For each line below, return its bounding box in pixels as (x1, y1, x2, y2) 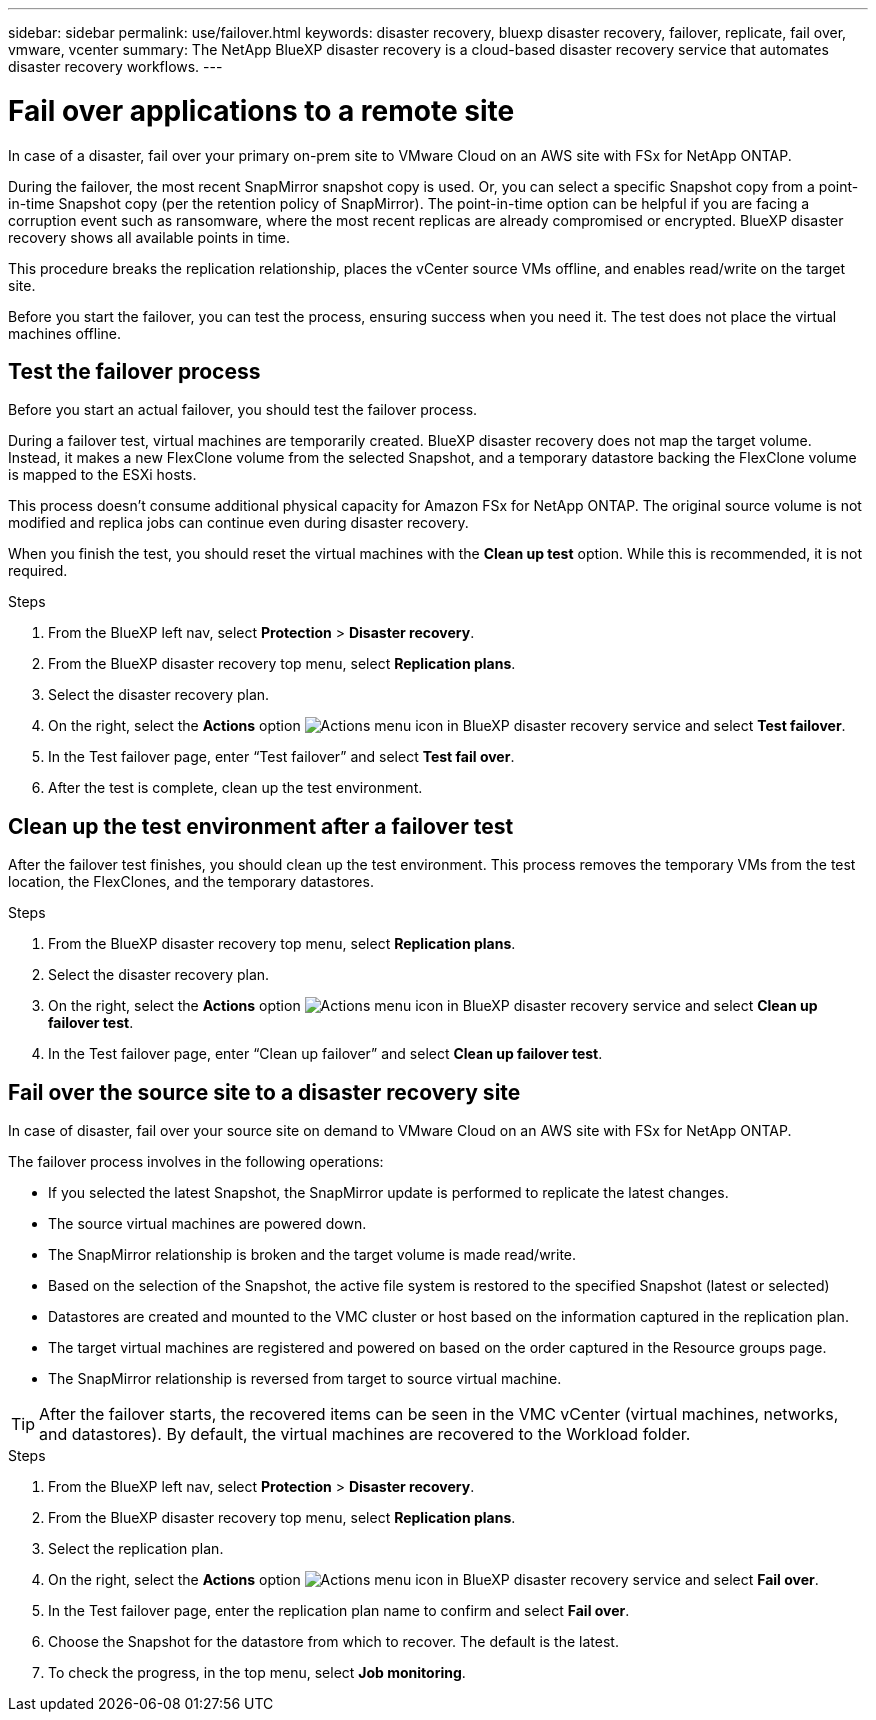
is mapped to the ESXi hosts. (8, 466, 197, 484)
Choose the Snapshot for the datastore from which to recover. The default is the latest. (48, 1633, 619, 1651)
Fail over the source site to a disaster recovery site (8, 1079, 521, 1105)
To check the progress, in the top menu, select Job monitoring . (48, 1664, 466, 1682)
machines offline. (8, 324, 122, 342)
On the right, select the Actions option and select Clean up (48, 997, 818, 1015)
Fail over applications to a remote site (8, 93, 515, 128)
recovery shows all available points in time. (8, 228, 290, 246)
